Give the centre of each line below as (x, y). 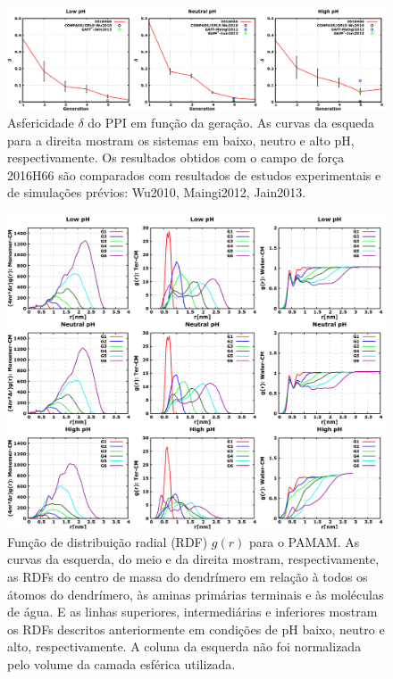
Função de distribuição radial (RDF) (108, 541)
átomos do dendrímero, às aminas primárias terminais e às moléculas (196, 594)
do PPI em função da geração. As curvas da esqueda (231, 123)
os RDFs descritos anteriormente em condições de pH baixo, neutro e (196, 629)
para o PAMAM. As (305, 541)
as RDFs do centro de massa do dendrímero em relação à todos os (188, 577)
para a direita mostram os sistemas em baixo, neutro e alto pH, (181, 140)
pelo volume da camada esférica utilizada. (121, 664)
